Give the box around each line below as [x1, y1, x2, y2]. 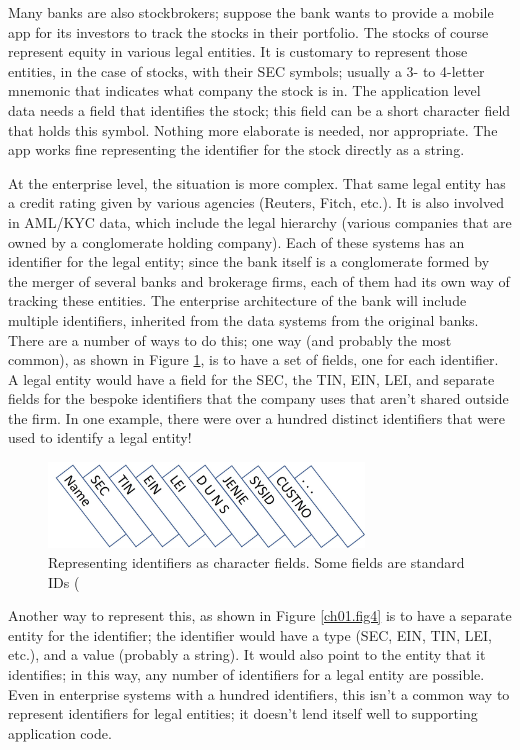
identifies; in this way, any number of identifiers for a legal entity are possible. [8, 663, 485, 684]
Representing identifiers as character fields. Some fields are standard [48, 551, 465, 572]
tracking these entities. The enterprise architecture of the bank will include [8, 290, 467, 311]
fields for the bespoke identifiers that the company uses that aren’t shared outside [8, 388, 509, 409]
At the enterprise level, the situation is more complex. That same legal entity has [8, 172, 506, 193]
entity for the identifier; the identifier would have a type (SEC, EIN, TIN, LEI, [8, 624, 492, 645]
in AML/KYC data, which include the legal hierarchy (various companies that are [8, 211, 512, 232]
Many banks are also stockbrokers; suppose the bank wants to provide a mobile [8, 2, 494, 22]
